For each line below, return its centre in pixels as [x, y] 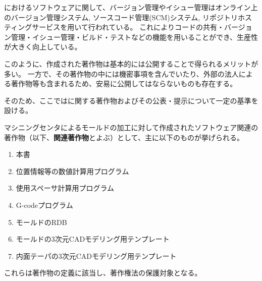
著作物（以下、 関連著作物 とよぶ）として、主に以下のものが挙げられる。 [124, 137]
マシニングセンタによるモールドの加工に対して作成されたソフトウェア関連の [131, 127]
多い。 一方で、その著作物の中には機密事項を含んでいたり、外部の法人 [121, 73]
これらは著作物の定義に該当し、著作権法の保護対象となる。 [103, 273]
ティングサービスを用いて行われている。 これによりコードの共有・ [114, 27]
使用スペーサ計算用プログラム [65, 188]
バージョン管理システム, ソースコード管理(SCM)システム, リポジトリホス [131, 17]
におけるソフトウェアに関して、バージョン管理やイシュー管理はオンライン [127, 7]
